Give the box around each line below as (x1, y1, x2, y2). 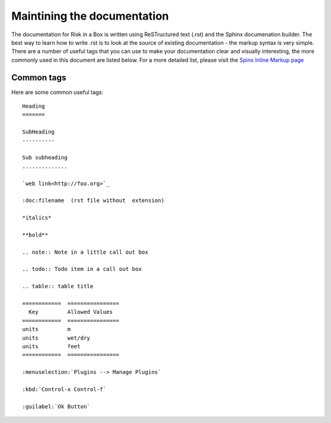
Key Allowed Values (28, 308, 113, 316)
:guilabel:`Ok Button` (22, 403, 91, 410)
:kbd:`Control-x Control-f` (22, 386, 107, 392)
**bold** (22, 231, 48, 238)
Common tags (11, 72, 67, 83)
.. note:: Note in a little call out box (22, 248, 148, 256)
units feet (22, 343, 81, 349)
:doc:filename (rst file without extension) (22, 197, 165, 204)
